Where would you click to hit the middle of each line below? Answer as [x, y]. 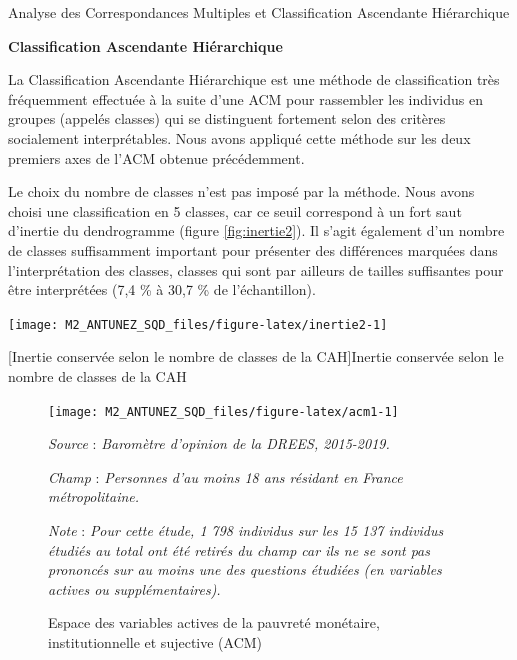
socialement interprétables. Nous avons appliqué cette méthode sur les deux [239, 137]
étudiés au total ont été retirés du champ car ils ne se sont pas [239, 549]
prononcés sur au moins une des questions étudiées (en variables [245, 569]
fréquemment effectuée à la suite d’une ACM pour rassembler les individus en [245, 98]
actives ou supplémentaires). [134, 588]
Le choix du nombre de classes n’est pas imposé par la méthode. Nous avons [241, 191]
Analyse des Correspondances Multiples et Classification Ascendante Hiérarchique [259, 12]
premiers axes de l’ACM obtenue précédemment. [156, 157]
